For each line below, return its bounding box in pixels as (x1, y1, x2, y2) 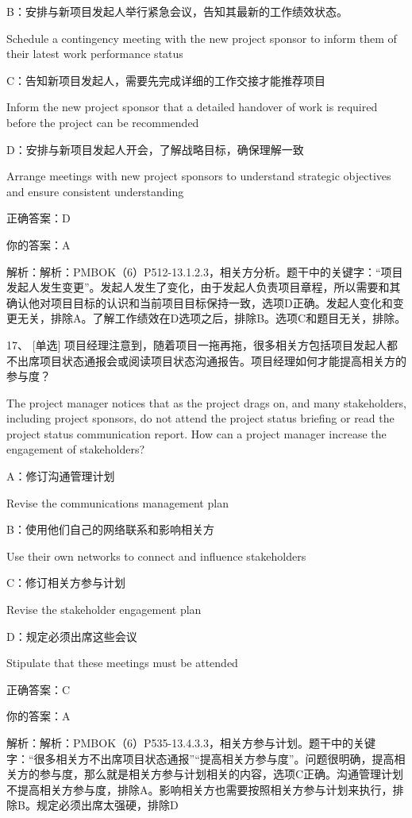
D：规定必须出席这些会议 (6, 627, 137, 644)
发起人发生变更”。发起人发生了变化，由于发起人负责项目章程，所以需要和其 (6, 279, 401, 295)
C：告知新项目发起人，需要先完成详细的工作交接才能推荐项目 (6, 71, 326, 88)
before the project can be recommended (6, 114, 199, 130)
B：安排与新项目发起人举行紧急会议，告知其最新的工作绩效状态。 (6, 3, 348, 19)
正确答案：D (6, 210, 71, 226)
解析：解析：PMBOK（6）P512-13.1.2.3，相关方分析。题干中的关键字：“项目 (6, 263, 403, 280)
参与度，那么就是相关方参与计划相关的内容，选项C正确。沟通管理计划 (39, 766, 404, 782)
